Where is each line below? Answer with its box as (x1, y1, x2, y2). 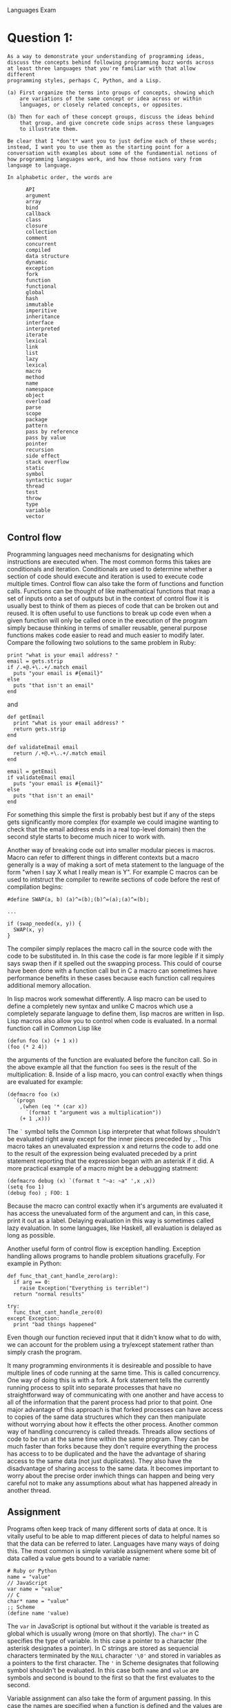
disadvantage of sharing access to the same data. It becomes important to (7, 1464, 219, 1472)
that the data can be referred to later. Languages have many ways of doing (7, 1539, 219, 1548)
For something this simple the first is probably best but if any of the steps (7, 810, 215, 818)
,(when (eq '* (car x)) (19, 1103, 88, 1110)
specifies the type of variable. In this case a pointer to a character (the (7, 1636, 207, 1645)
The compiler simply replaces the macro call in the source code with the (7, 944, 212, 953)
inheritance (25, 313, 60, 320)
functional (25, 283, 57, 290)
